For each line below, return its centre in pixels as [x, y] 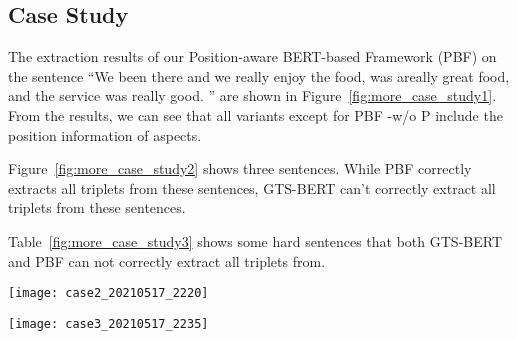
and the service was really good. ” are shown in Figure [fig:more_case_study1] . [252, 95]
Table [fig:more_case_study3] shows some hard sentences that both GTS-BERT [255, 240]
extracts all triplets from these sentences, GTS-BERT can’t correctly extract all [252, 187]
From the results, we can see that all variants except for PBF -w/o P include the [255, 114]
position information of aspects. [105, 134]
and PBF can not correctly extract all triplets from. [167, 260]
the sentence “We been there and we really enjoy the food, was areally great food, [259, 75]
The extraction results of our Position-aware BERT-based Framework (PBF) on [252, 56]
